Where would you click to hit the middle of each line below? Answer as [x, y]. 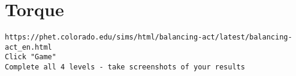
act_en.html [28, 47]
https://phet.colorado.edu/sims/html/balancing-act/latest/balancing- [149, 37]
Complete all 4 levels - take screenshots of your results [125, 67]
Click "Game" [31, 57]
